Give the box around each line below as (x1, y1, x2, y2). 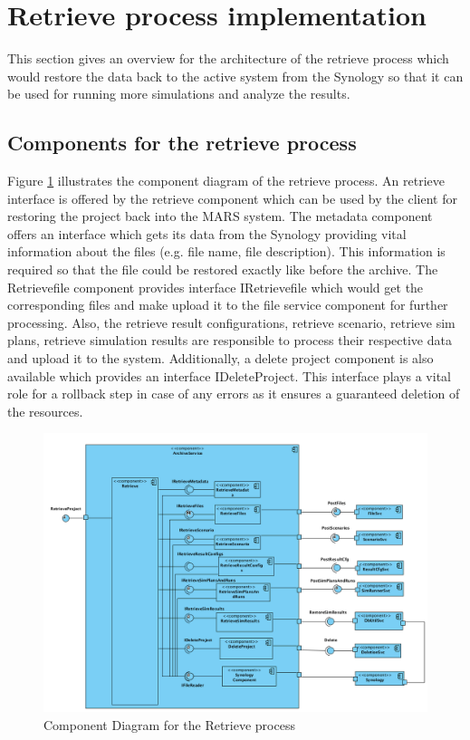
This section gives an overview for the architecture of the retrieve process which (7, 49, 449, 68)
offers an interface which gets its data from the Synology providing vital (7, 224, 407, 243)
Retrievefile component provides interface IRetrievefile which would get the (7, 277, 424, 296)
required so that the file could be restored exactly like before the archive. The (7, 260, 438, 279)
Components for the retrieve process (7, 129, 357, 157)
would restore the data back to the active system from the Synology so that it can (7, 66, 464, 85)
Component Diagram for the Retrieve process (43, 716, 295, 735)
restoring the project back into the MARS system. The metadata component (7, 207, 433, 226)
